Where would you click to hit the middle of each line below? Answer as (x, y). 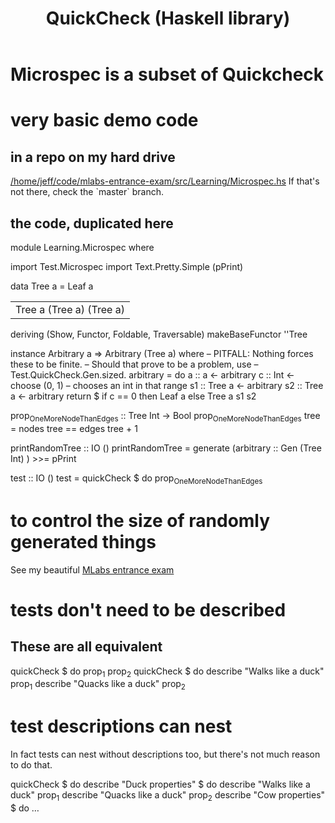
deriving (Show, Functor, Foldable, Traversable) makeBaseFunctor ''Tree (159, 334)
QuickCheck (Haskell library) (168, 18)
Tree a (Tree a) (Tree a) (70, 309)
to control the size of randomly (140, 520)
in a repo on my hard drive (93, 157)
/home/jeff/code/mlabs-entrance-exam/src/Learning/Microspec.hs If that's (165, 181)
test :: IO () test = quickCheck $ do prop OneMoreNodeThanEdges (136, 479)
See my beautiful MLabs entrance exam (92, 569)
